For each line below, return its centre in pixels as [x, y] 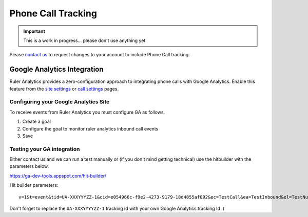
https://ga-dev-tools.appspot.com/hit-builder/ [58, 176]
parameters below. [29, 166]
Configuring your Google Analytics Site [60, 102]
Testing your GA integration [45, 149]
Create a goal [37, 122]
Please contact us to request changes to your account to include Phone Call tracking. [100, 55]
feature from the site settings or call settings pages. [64, 89]
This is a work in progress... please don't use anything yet [84, 40]
